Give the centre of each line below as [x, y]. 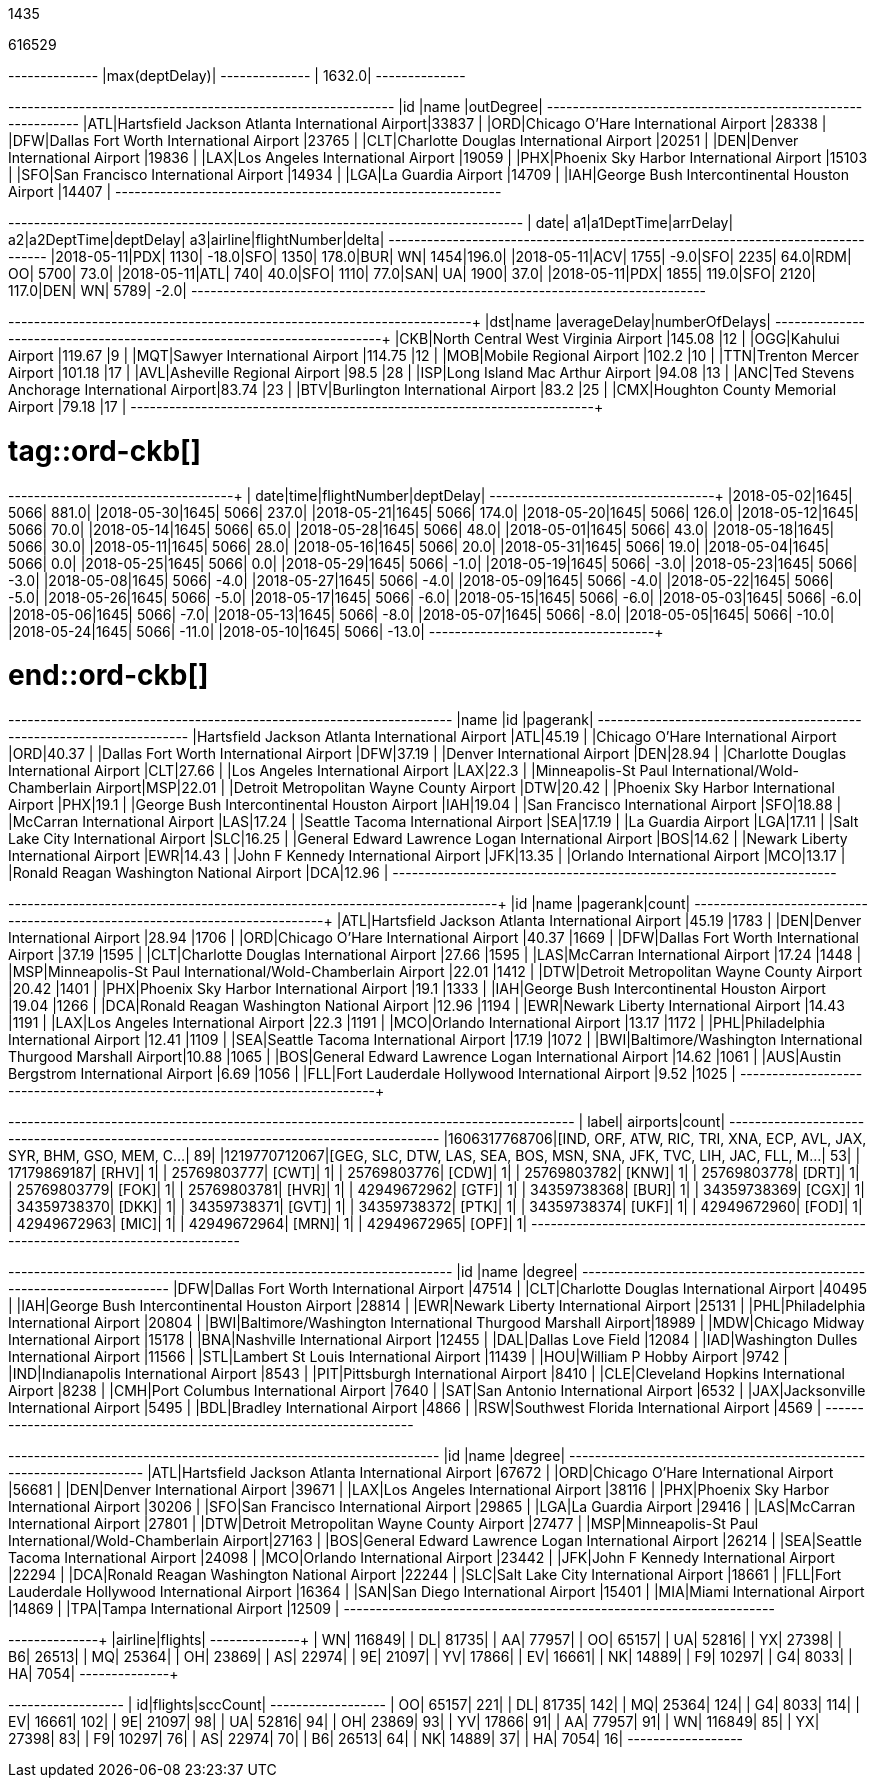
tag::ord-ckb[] [105, 450]
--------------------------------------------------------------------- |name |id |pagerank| [301, 719]
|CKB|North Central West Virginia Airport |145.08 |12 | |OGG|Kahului [617, 338]
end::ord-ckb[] [108, 675]
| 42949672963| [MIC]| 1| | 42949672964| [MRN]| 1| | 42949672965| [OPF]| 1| [268, 1223]
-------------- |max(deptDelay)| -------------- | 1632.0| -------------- [237, 75]
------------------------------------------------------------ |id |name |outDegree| [275, 106]
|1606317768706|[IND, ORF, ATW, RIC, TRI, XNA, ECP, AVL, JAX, [655, 1138]
